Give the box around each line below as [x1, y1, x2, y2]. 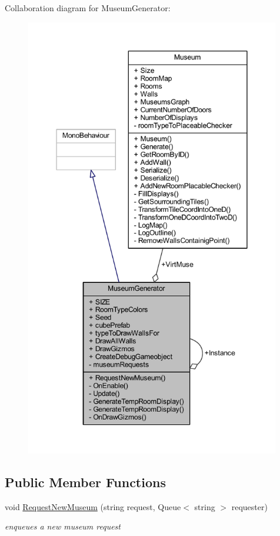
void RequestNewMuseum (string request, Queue [5, 500, 181, 512]
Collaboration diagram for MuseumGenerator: [5, 2, 171, 14]
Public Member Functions [5, 472, 166, 491]
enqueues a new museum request [5, 520, 121, 532]
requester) [231, 500, 268, 512]
